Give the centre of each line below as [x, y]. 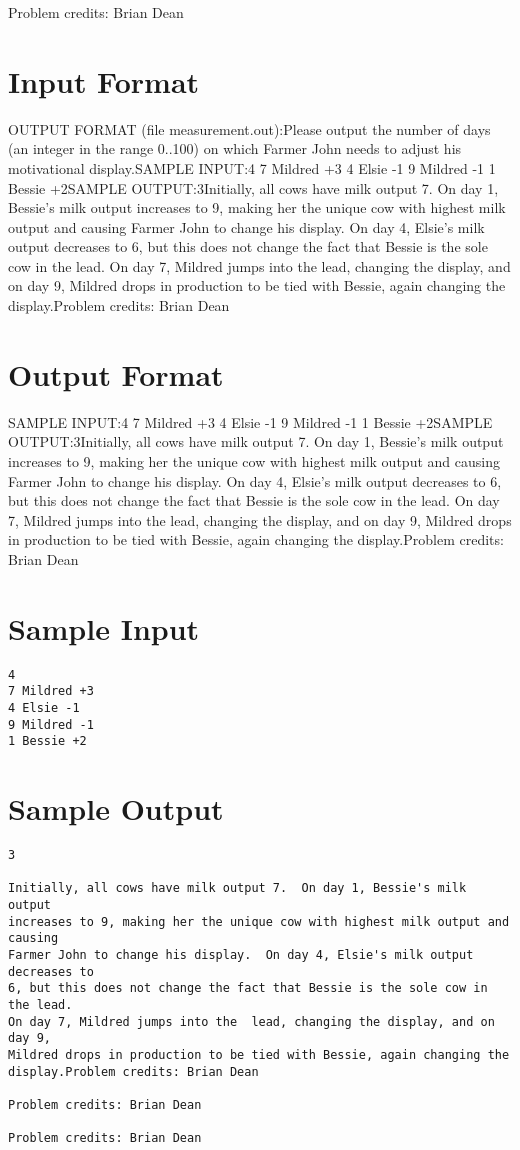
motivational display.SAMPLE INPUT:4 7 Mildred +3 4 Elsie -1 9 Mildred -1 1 [252, 167]
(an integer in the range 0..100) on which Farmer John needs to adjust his [235, 148]
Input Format [104, 80]
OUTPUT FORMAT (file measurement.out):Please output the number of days [249, 128]
